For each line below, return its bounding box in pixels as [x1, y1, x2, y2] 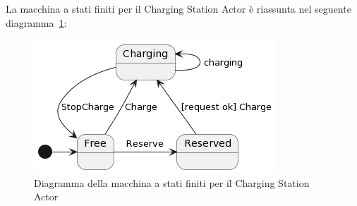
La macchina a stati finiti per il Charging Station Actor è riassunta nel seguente [6, 1, 351, 16]
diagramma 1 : [6, 15, 67, 30]
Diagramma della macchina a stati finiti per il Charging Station [34, 175, 310, 190]
